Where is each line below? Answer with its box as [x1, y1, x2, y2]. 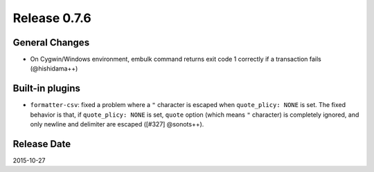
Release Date [12, 138, 71, 150]
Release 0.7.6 [12, 10, 91, 26]
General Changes [12, 37, 90, 48]
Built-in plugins [12, 83, 81, 95]
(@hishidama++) [30, 64, 78, 73]
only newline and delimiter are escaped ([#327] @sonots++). [30, 120, 204, 128]
